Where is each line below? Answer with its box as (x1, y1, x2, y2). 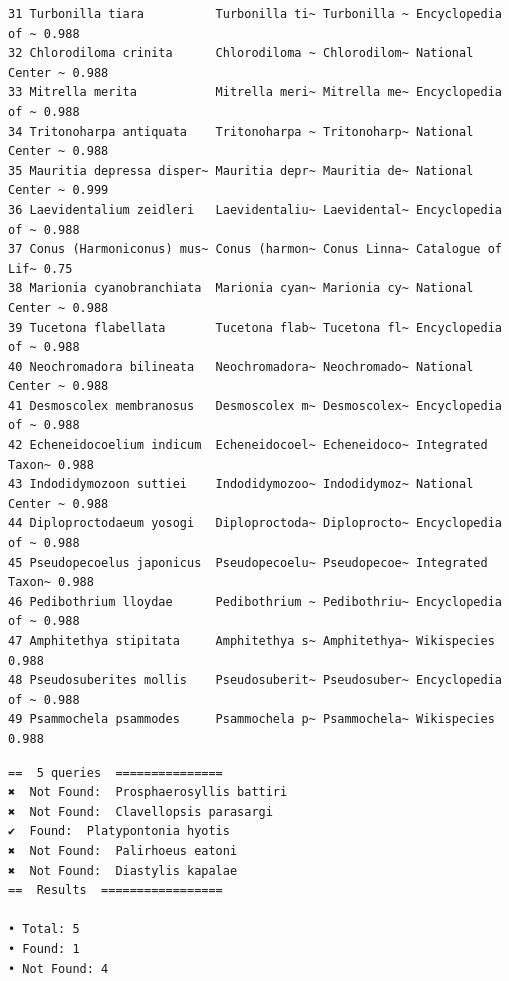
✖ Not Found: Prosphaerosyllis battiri (8, 785, 288, 800)
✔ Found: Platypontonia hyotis (8, 824, 230, 839)
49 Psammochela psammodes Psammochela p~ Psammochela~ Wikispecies (8, 712, 495, 727)
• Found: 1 (8, 941, 80, 956)
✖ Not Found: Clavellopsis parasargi (8, 804, 273, 819)
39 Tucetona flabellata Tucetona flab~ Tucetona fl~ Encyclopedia (8, 320, 502, 335)
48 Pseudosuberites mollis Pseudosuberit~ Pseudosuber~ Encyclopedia (8, 673, 502, 688)
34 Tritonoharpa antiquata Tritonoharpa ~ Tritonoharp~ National (8, 124, 474, 139)
